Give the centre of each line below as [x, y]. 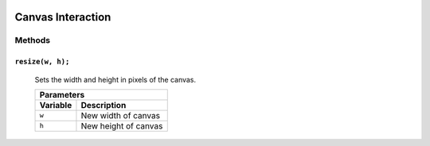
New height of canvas [122, 125]
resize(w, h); [42, 62]
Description [104, 105]
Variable [56, 105]
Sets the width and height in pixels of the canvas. [115, 79]
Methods [33, 40]
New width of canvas [121, 115]
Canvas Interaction [63, 17]
